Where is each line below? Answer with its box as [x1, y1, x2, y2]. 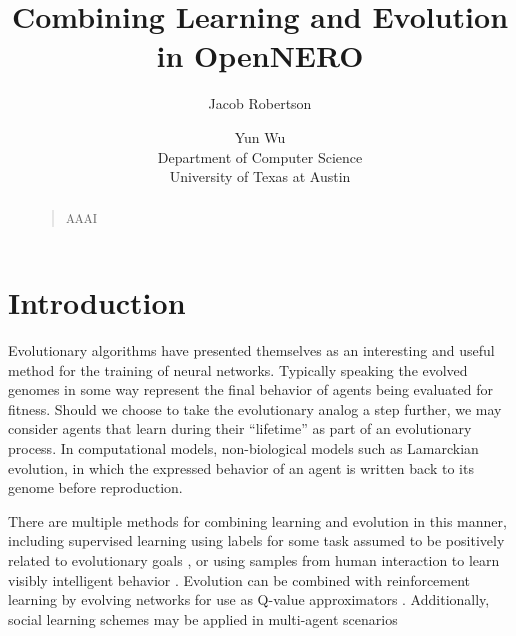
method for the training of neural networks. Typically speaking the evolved [8, 359, 468, 380]
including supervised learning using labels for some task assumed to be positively [8, 530, 505, 551]
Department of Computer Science [157, 146, 363, 167]
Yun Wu [234, 126, 286, 147]
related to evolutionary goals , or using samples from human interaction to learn [8, 550, 500, 571]
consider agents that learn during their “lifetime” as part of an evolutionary [8, 418, 472, 439]
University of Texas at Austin [169, 166, 351, 187]
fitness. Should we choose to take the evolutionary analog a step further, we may [8, 398, 502, 419]
